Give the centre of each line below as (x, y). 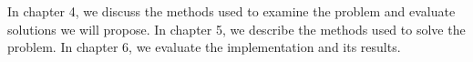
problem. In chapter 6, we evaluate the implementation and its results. (204, 47)
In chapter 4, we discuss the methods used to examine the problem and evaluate (231, 11)
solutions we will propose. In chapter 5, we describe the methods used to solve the (236, 29)
